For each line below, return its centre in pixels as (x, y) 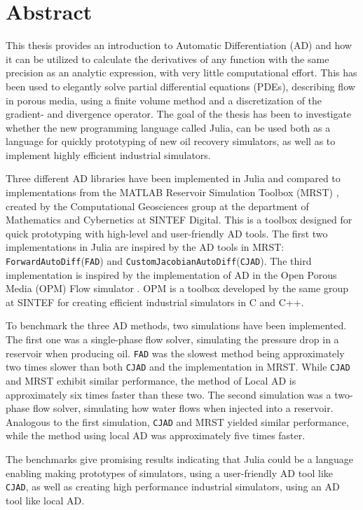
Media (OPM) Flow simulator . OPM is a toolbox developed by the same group (177, 288)
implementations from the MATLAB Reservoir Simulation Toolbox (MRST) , (172, 192)
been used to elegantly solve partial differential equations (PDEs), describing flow (180, 86)
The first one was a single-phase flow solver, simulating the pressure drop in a (172, 339)
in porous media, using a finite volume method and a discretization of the (164, 100)
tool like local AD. (45, 500)
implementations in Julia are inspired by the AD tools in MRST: (145, 247)
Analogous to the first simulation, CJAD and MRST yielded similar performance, (177, 421)
